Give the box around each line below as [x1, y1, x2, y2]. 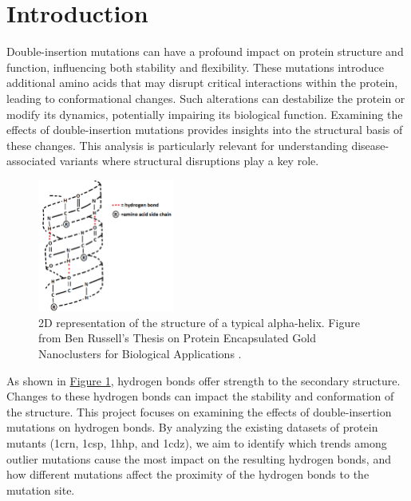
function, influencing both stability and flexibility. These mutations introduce [6, 58, 384, 75]
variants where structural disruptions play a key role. [59, 152, 319, 169]
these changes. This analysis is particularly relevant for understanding [6, 136, 348, 153]
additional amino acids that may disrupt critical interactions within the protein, [6, 74, 398, 91]
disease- [351, 136, 389, 153]
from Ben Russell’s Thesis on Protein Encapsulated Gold [38, 329, 316, 346]
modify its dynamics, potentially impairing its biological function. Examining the [6, 105, 403, 122]
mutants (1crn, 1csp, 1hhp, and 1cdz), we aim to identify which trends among [6, 434, 387, 451]
